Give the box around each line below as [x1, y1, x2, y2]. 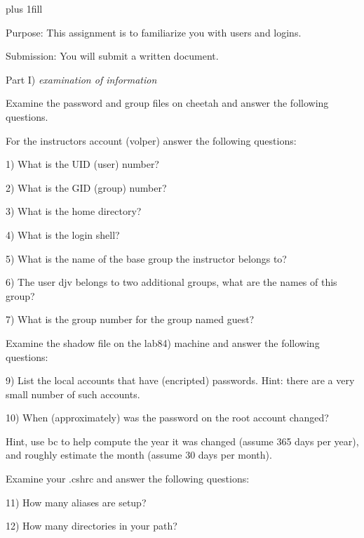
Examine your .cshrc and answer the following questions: [6, 471, 250, 486]
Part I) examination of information [6, 72, 157, 86]
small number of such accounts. [6, 386, 140, 401]
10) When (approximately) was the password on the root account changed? [6, 410, 329, 425]
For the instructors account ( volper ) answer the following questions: [6, 133, 297, 147]
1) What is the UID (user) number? [6, 157, 159, 171]
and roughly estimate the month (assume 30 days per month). [6, 447, 272, 462]
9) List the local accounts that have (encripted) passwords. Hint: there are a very [6, 373, 355, 388]
